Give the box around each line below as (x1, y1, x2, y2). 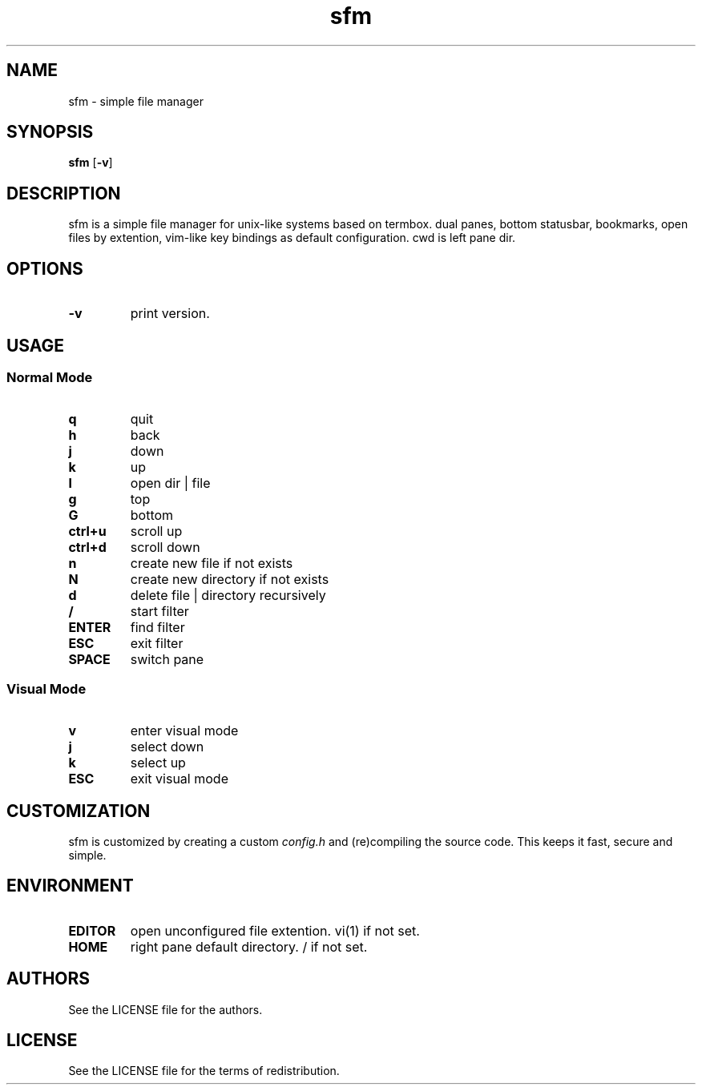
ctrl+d (68, 539, 107, 556)
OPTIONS (6, 258, 83, 279)
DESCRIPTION (6, 183, 121, 203)
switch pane (130, 651, 204, 668)
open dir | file (130, 475, 211, 492)
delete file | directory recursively (130, 587, 326, 604)
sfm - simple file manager (68, 94, 204, 108)
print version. (130, 305, 210, 322)
